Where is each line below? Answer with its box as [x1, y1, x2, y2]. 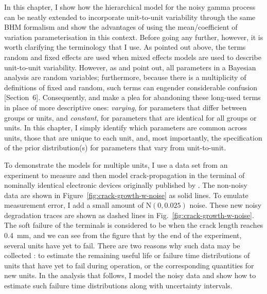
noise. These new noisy [189, 200, 262, 210]
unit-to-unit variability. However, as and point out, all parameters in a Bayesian [4, 62, 256, 72]
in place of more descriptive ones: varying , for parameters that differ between [4, 102, 247, 112]
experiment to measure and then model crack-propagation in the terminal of [4, 169, 245, 180]
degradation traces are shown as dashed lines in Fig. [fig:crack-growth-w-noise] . [4, 209, 254, 220]
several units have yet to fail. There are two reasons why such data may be [4, 240, 240, 250]
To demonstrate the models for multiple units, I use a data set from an [4, 159, 228, 170]
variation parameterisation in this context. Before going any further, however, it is [4, 31, 263, 42]
